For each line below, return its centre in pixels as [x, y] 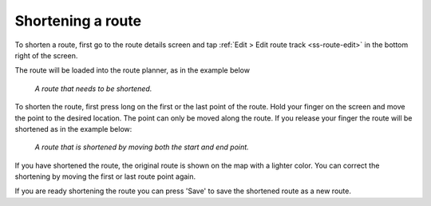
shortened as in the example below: [73, 129]
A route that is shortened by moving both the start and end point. [142, 147]
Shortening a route [78, 21]
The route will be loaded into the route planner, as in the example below [132, 70]
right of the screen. [46, 55]
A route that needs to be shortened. [93, 89]
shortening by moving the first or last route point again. [105, 176]
